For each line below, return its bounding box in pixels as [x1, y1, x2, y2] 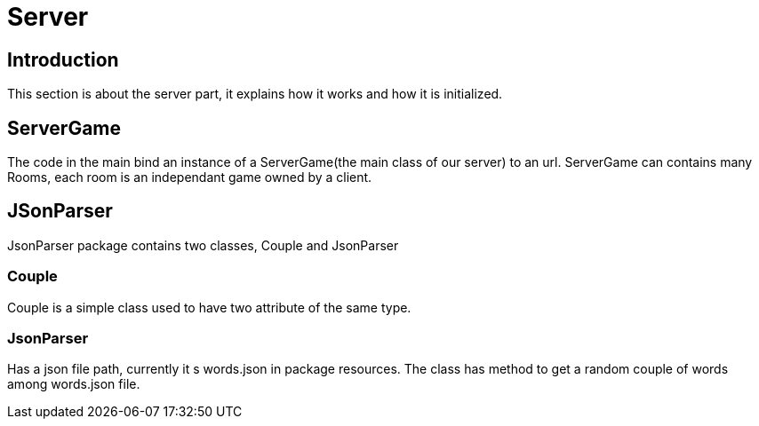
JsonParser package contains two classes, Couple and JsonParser [7, 237, 399, 253]
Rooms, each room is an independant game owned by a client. [7, 170, 372, 185]
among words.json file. [7, 376, 140, 392]
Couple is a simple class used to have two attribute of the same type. [7, 299, 411, 315]
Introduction [7, 48, 119, 71]
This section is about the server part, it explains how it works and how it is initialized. [7, 86, 503, 102]
